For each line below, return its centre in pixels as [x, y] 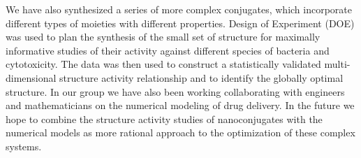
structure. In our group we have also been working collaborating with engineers [175, 91]
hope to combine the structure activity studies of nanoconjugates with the [164, 118]
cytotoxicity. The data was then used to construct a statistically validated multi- [178, 64]
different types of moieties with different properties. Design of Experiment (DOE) [180, 23]
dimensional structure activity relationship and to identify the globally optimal [175, 77]
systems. [24, 146]
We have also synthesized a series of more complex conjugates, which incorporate [179, 9]
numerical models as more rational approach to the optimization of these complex [180, 132]
